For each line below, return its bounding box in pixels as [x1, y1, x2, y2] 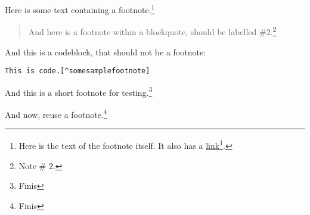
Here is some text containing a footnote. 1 [5, 2, 155, 15]
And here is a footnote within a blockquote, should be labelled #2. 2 [28, 24, 277, 38]
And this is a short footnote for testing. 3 [5, 84, 153, 98]
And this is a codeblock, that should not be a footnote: [5, 45, 206, 58]
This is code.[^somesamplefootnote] [5, 67, 150, 76]
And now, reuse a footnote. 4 [5, 107, 107, 120]
